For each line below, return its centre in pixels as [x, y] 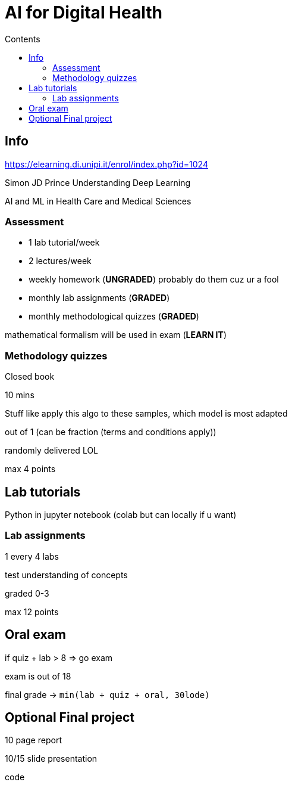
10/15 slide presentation [51, 759]
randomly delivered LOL [52, 451]
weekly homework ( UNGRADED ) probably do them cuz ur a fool [154, 280]
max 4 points [30, 469]
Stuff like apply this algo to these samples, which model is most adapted [146, 414]
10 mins [20, 395]
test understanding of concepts [66, 575]
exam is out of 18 [38, 676]
